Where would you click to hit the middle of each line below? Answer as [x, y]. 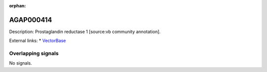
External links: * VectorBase [38, 41]
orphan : [18, 6]
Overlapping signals [34, 53]
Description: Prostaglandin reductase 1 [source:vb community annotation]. [85, 32]
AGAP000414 [31, 20]
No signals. [21, 63]
